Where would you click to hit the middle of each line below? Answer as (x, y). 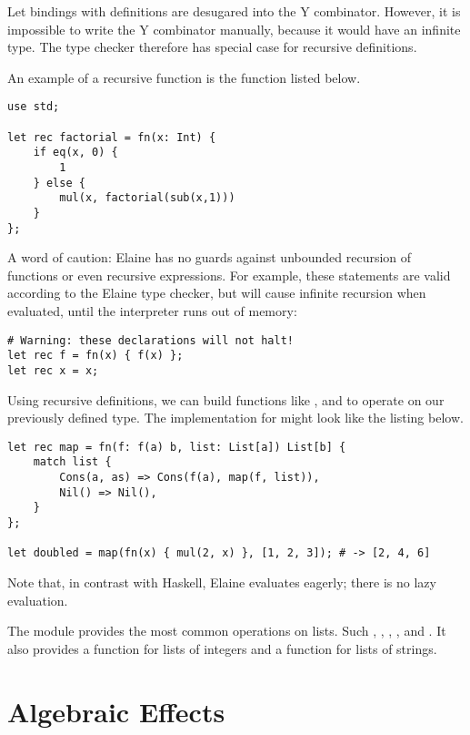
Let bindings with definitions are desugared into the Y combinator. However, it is (234, 11)
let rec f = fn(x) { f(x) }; (95, 356)
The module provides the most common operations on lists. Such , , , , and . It (227, 631)
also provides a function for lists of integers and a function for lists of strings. (222, 648)
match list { (72, 462)
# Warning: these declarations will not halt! (150, 340)
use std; (34, 107)
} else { (59, 183)
